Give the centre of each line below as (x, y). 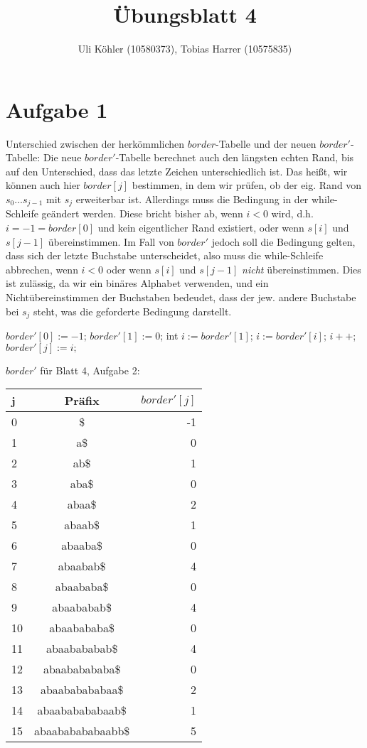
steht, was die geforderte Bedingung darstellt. (133, 311)
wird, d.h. (292, 213)
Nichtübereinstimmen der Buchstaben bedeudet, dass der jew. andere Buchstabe (181, 297)
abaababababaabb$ (82, 731)
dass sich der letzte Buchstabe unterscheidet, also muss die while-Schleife (165, 255)
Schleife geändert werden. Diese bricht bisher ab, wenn (124, 213)
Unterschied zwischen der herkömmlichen (95, 143)
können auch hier (43, 185)
